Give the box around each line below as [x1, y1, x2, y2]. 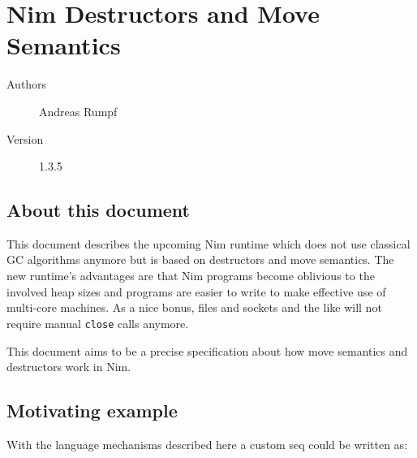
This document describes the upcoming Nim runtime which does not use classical [6, 235, 411, 252]
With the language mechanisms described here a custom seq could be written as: [6, 435, 408, 452]
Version [6, 130, 44, 147]
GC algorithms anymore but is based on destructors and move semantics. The [6, 251, 394, 268]
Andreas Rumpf [39, 102, 118, 119]
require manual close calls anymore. [6, 314, 189, 331]
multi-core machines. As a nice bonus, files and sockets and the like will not [6, 299, 382, 316]
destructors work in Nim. [6, 358, 131, 375]
